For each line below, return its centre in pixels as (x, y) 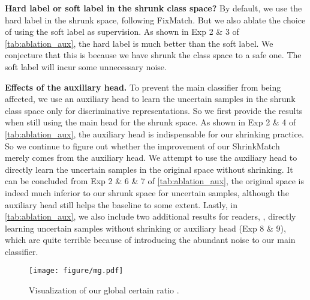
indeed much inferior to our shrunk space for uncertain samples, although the (147, 192)
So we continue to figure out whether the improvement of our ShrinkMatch (142, 145)
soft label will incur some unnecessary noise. (86, 66)
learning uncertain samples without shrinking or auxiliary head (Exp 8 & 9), (145, 228)
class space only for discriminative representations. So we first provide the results (154, 110)
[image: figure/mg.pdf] (76, 271)
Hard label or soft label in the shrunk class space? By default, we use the (154, 8)
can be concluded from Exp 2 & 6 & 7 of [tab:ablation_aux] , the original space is (155, 181)
